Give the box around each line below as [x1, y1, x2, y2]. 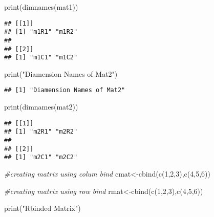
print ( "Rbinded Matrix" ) [4, 203, 81, 213]
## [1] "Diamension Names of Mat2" [4, 86, 125, 94]
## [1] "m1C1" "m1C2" [4, 54, 78, 61]
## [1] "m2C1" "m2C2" [4, 154, 78, 161]
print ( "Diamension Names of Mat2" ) [4, 68, 118, 79]
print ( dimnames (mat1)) [4, 2, 78, 12]
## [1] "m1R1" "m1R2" [4, 28, 78, 36]
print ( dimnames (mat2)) [4, 101, 78, 112]
